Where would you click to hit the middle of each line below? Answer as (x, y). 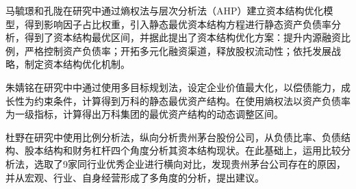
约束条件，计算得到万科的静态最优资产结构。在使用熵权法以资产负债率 (192, 100)
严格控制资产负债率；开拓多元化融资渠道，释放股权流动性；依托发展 (178, 50)
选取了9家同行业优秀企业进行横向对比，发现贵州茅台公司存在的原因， (190, 163)
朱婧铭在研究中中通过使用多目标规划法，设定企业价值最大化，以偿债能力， (173, 87)
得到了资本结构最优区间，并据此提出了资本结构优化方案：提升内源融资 (182, 37)
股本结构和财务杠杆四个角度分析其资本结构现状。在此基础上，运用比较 (182, 150)
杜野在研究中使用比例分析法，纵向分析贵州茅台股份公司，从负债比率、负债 (173, 137)
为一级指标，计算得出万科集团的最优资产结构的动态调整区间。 (144, 114)
